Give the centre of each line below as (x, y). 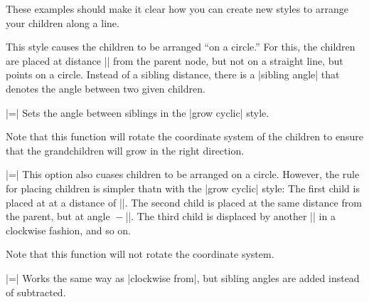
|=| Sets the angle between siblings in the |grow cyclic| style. (138, 112)
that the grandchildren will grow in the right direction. (125, 150)
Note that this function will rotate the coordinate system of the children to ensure (184, 136)
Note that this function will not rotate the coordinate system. (140, 254)
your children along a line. (63, 22)
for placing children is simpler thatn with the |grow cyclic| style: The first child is (183, 188)
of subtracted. (36, 292)
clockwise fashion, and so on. (69, 230)
